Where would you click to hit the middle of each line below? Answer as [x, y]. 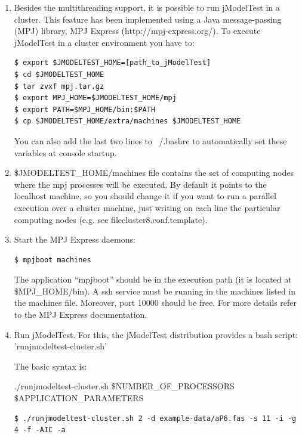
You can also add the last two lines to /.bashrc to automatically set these [150, 140]
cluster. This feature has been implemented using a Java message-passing [148, 19]
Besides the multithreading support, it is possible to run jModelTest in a [147, 7]
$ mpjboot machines [53, 260]
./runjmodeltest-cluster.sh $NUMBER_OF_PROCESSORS [124, 386]
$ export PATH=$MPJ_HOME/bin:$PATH [85, 109]
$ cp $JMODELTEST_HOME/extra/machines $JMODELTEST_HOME [127, 121]
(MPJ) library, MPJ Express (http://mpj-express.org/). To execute [137, 31]
